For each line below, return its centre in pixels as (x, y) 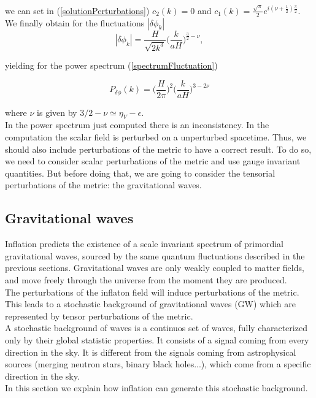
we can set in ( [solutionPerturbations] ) (77, 10)
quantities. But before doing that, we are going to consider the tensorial (140, 173)
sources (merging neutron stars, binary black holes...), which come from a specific (158, 364)
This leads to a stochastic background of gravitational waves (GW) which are (150, 304)
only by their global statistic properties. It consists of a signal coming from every (157, 339)
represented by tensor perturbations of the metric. (99, 316)
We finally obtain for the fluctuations (75, 22)
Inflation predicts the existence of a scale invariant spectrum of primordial (144, 244)
